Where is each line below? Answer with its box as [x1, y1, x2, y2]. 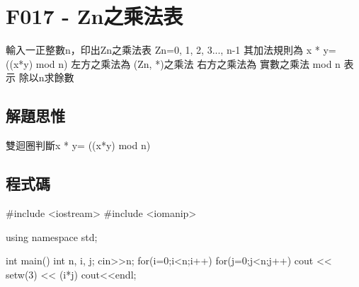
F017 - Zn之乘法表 [6, 1, 183, 30]
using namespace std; [6, 229, 98, 244]
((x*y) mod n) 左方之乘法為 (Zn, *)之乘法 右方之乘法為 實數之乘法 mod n [6, 56, 341, 71]
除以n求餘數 [18, 70, 74, 85]
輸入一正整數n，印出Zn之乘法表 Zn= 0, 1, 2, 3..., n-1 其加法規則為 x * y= [6, 42, 336, 57]
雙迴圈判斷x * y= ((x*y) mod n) [6, 138, 151, 153]
